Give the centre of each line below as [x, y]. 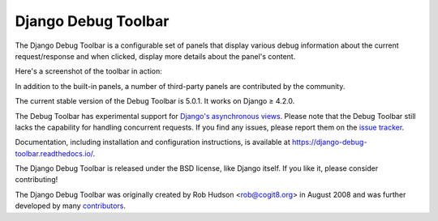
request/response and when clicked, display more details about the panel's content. [155, 56]
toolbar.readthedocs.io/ [54, 153]
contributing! [36, 180]
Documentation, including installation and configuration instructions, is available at [153, 142]
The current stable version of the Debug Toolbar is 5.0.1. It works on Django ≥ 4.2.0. [155, 101]
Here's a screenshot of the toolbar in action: [88, 71]
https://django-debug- [330, 142]
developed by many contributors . [70, 206]
